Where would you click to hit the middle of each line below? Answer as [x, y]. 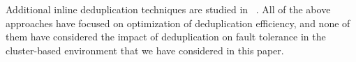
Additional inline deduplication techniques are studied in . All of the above [168, 9]
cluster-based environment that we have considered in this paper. [145, 50]
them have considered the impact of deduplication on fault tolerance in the [166, 37]
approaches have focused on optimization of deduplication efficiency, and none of [178, 23]
